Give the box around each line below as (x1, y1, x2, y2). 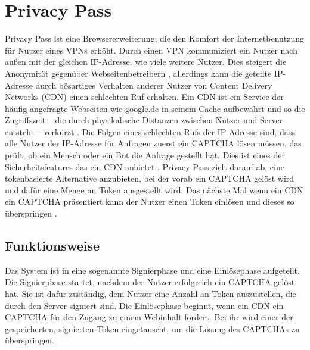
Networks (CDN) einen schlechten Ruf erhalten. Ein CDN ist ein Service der (5, 90, 284, 103)
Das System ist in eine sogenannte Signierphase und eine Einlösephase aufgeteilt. (5, 264, 300, 276)
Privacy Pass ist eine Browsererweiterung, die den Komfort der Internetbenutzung (5, 32, 305, 45)
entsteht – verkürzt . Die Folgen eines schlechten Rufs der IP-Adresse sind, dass (5, 125, 295, 137)
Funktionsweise (5, 236, 100, 255)
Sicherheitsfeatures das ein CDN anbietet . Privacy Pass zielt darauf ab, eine (5, 160, 284, 173)
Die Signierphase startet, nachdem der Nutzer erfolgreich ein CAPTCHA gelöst (5, 276, 295, 288)
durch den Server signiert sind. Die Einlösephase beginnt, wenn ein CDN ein (5, 299, 284, 311)
